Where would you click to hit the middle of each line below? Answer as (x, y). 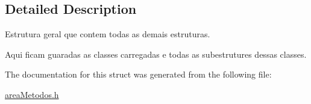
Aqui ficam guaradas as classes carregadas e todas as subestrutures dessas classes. (156, 54)
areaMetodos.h (32, 94)
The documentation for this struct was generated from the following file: (138, 74)
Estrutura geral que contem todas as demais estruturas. (108, 34)
